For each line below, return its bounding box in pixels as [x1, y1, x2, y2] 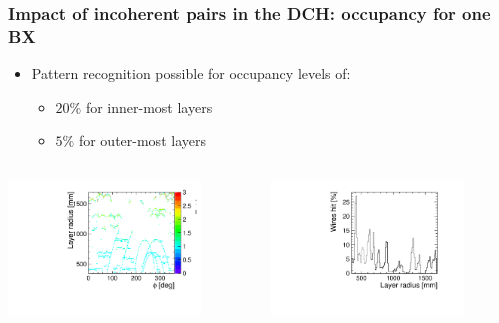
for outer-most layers [78, 130, 206, 151]
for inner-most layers [85, 96, 213, 117]
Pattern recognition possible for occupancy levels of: [31, 63, 351, 84]
